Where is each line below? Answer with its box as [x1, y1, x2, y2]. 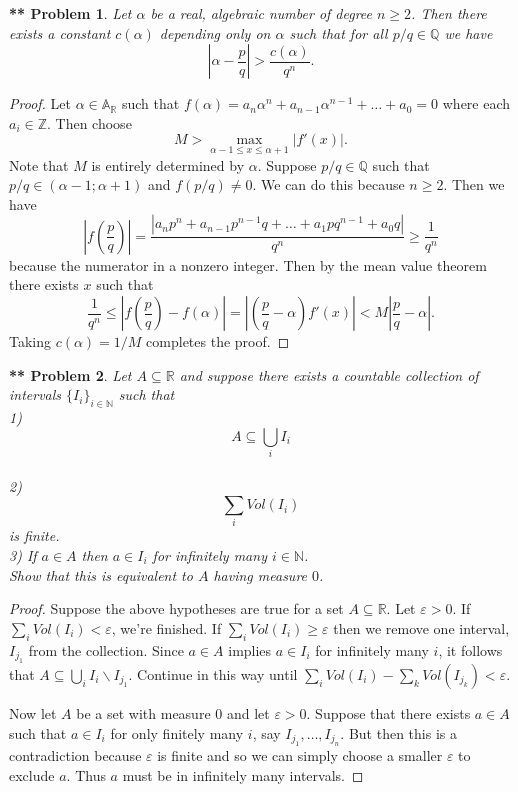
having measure [213, 564, 308, 585]
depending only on [159, 22, 271, 43]
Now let [9, 703, 57, 723]
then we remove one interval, [333, 617, 510, 638]
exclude [9, 764, 55, 785]
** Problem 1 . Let [9, 3, 132, 23]
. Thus [66, 764, 106, 785]
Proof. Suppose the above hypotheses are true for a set [9, 598, 344, 619]
